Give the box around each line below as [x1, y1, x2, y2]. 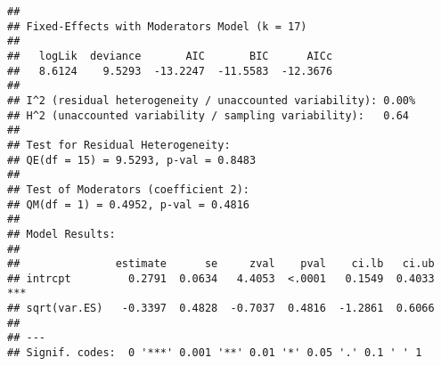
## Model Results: [7, 227, 116, 240]
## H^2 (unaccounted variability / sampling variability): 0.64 [7, 109, 410, 122]
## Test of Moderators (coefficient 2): [7, 183, 250, 196]
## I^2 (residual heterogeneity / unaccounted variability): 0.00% [7, 94, 416, 107]
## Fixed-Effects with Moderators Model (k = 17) [7, 20, 307, 33]
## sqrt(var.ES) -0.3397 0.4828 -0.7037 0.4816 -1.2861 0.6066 [7, 302, 435, 315]
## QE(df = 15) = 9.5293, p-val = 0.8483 [7, 153, 257, 167]
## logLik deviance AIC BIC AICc [7, 49, 333, 62]
